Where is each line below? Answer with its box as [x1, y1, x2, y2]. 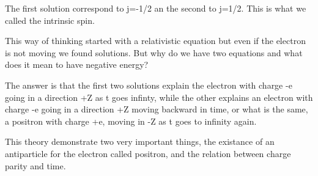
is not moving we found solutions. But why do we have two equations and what [5, 46, 303, 59]
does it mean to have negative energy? [5, 58, 149, 71]
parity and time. [5, 159, 66, 172]
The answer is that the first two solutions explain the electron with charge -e [5, 78, 292, 91]
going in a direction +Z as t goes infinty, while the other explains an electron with [5, 90, 313, 103]
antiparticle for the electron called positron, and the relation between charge [5, 147, 291, 159]
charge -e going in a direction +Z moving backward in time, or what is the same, [5, 103, 308, 116]
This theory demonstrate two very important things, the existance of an [5, 135, 275, 148]
